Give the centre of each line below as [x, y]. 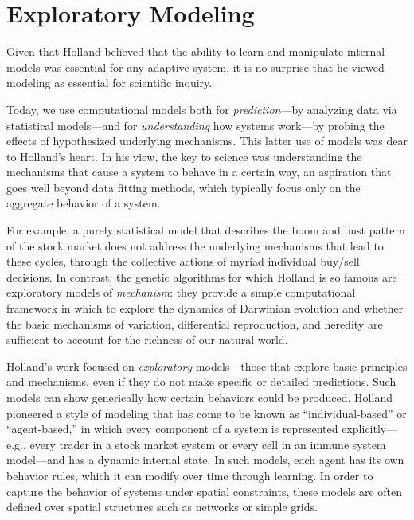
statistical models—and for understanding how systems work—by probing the [195, 125]
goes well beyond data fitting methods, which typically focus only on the [184, 187]
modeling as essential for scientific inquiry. [109, 83]
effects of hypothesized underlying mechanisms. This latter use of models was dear [207, 141]
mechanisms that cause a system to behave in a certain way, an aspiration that [199, 172]
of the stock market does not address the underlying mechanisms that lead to [195, 245]
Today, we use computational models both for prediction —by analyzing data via [202, 109]
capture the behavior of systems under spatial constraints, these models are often [205, 491]
